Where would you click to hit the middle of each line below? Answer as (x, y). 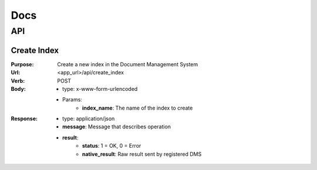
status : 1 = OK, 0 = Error (112, 146)
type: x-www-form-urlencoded (100, 89)
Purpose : (22, 64)
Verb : (18, 81)
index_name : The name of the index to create (138, 108)
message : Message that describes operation (117, 127)
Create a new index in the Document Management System (128, 64)
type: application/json (89, 119)
